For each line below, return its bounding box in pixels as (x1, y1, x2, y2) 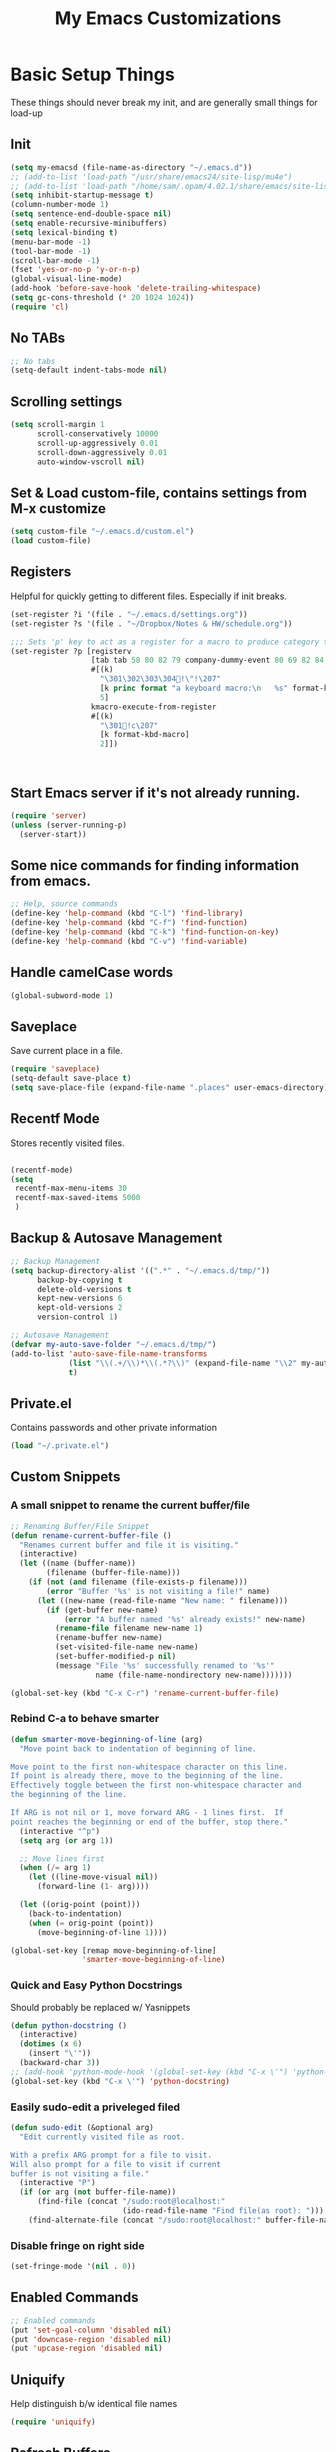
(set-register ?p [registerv (10, 646, 132, 656)
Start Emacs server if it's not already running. (10, 784, 301, 801)
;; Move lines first (19, 1853, 105, 1864)
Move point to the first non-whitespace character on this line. (10, 1762, 288, 1772)
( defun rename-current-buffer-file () (10, 1530, 172, 1541)
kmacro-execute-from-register (90, 702, 217, 712)
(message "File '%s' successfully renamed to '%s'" (54, 1660, 275, 1671)
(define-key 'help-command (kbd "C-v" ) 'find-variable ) (10, 936, 248, 946)
